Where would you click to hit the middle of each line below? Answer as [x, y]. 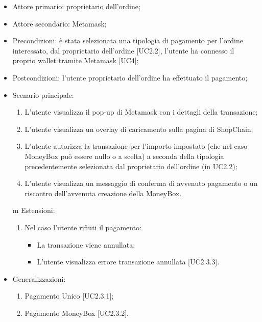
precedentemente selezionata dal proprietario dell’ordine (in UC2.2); [131, 166]
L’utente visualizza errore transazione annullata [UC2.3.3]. [128, 262]
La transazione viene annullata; [86, 244]
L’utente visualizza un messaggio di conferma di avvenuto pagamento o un [141, 183]
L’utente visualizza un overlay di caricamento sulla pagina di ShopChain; [139, 129]
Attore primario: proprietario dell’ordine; [76, 6]
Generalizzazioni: [39, 278]
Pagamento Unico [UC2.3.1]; [69, 296]
